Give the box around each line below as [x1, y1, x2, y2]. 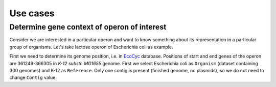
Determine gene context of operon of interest [9, 22, 167, 32]
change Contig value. [9, 74, 57, 81]
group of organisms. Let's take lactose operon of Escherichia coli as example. [9, 44, 173, 50]
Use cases [9, 8, 55, 19]
